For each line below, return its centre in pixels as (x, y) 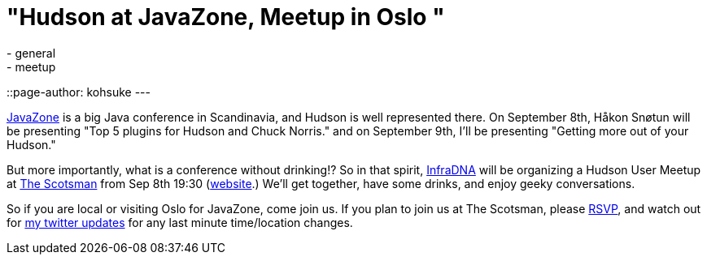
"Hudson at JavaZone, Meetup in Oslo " (226, 17)
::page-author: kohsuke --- (79, 92)
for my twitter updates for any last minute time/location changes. (180, 222)
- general (31, 53)
